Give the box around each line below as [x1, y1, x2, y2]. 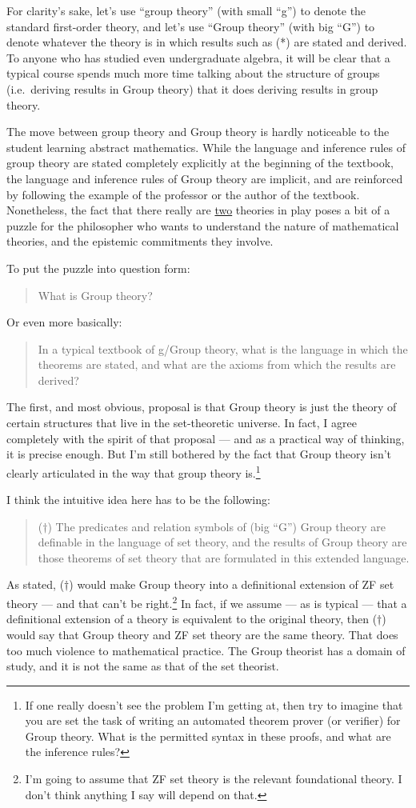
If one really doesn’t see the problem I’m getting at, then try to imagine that [25, 696, 403, 713]
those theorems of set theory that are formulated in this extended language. [38, 549, 410, 566]
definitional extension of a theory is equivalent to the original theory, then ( [6, 610, 378, 627]
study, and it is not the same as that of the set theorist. [6, 658, 279, 674]
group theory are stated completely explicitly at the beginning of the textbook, [6, 154, 394, 171]
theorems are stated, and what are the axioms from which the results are [38, 356, 396, 373]
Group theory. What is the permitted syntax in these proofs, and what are [25, 727, 391, 744]
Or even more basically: [6, 314, 122, 330]
